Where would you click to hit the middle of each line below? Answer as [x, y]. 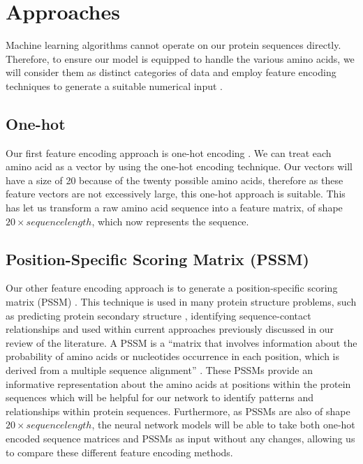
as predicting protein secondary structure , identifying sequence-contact [158, 315]
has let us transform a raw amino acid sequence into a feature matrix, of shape [174, 208]
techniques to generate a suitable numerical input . [114, 85]
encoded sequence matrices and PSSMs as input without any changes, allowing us [180, 438]
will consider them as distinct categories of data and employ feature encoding [171, 72]
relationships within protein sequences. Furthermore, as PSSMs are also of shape [178, 411]
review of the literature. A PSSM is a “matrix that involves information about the [181, 342]
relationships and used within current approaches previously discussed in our [170, 329]
